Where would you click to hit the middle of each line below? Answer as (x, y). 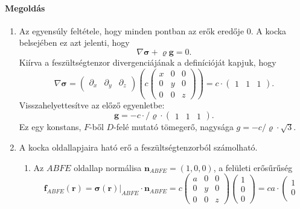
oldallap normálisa (108, 167)
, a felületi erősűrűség (253, 167)
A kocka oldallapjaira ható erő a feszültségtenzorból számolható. (138, 147)
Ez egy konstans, (50, 127)
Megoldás (25, 8)
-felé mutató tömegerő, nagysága (174, 127)
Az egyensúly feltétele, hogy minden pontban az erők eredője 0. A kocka (153, 30)
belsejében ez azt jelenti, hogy (74, 42)
